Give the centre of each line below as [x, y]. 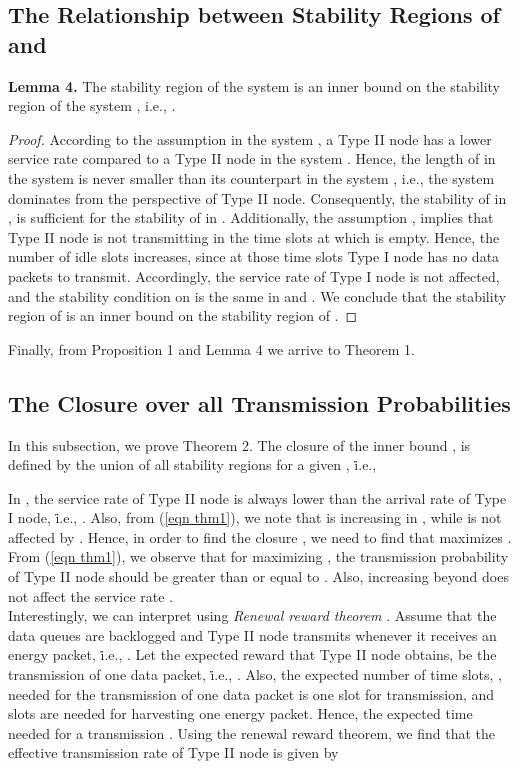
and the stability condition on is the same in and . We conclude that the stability [257, 295]
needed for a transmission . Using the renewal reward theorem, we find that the [252, 732]
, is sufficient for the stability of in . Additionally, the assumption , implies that [251, 217]
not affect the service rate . [91, 595]
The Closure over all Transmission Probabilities [259, 402]
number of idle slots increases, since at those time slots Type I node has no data [254, 256]
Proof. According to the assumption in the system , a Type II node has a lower [250, 138]
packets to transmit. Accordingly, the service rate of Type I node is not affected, [254, 275]
